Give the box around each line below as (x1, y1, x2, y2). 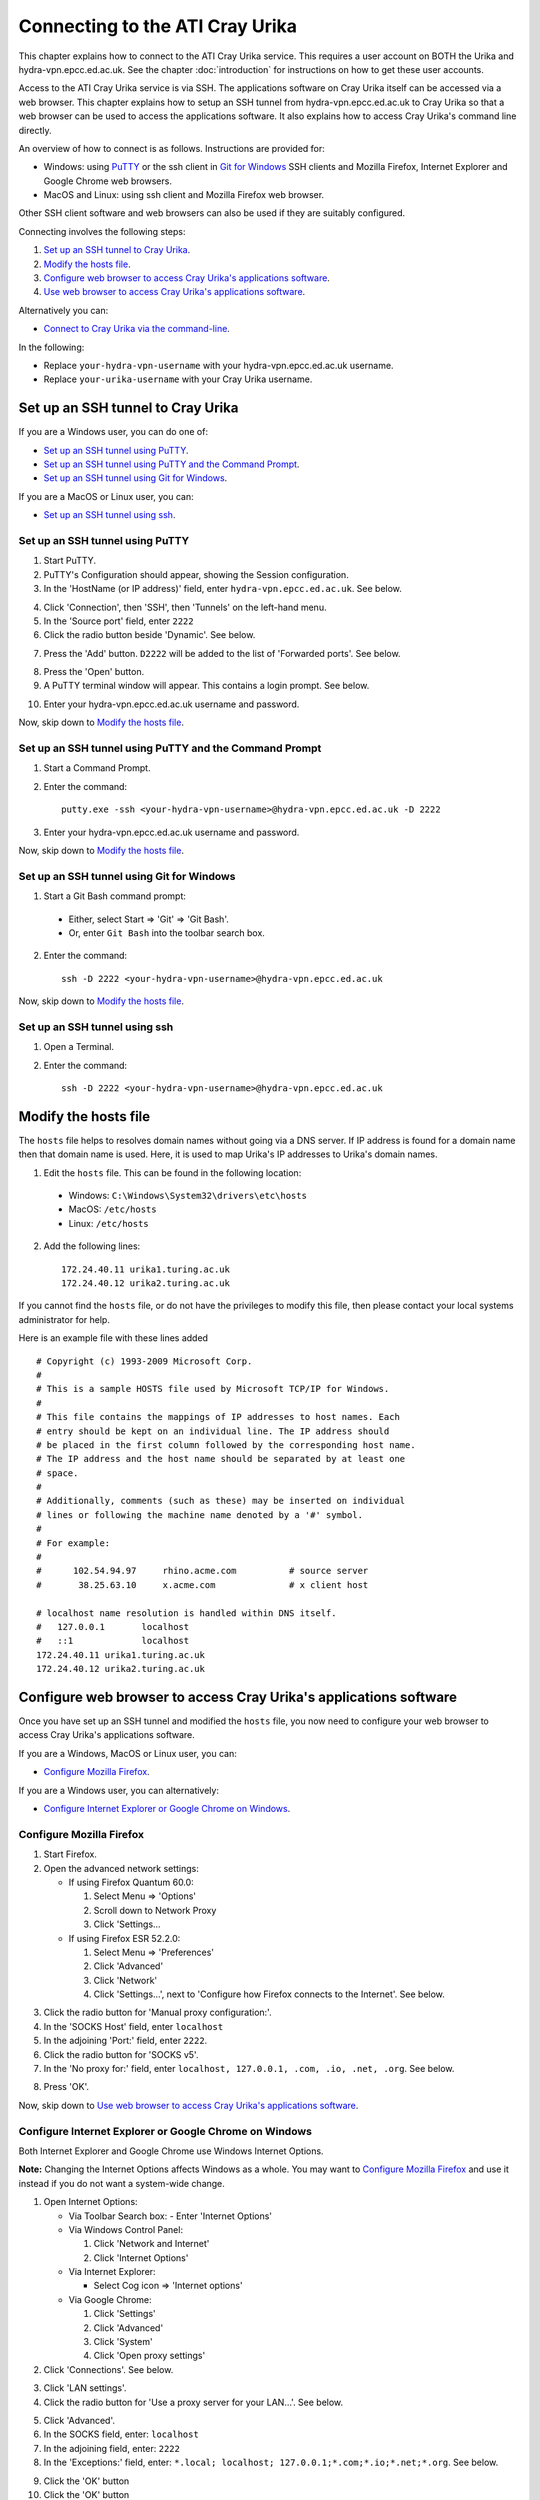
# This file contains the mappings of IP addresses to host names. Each (36, 1411, 400, 1423)
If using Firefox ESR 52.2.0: (68, 1932, 181, 1944)
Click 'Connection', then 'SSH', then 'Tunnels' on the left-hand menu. (43, 601, 327, 613)
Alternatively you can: (18, 304, 109, 316)
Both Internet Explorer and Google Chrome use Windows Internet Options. (18, 2145, 324, 2157)
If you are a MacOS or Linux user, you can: (18, 490, 194, 502)
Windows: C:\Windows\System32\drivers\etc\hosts (68, 1190, 307, 1202)
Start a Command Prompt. (43, 762, 151, 774)
